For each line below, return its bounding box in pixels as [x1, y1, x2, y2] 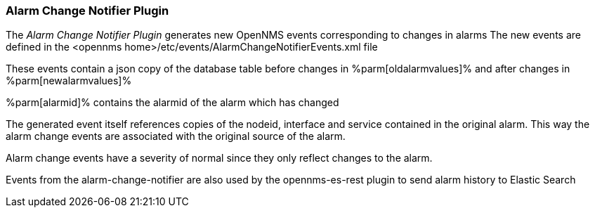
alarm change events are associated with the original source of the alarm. [6, 130, 346, 143]
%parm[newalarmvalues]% [6, 75, 132, 87]
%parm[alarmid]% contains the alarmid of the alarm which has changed [6, 96, 339, 109]
